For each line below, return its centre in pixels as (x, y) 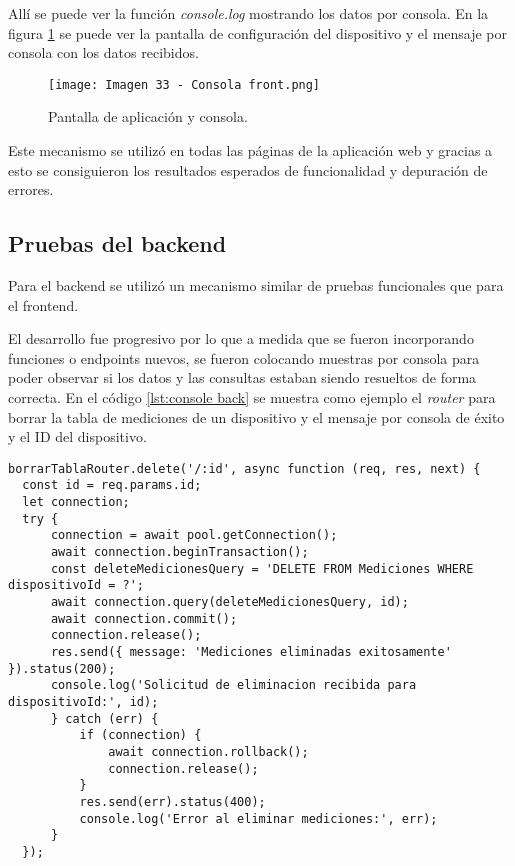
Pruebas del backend (117, 243)
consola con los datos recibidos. (103, 52)
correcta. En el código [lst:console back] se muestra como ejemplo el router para (252, 396)
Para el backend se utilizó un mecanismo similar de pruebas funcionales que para (256, 285)
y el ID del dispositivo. (77, 436)
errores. (31, 189)
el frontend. (43, 304)
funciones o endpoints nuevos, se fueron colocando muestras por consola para (244, 357)
